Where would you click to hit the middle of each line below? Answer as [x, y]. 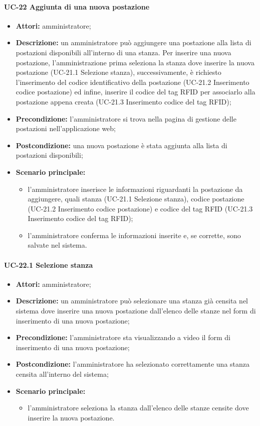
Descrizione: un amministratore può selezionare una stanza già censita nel [132, 301]
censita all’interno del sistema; [62, 374]
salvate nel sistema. [57, 245]
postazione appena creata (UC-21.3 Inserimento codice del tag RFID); [123, 101]
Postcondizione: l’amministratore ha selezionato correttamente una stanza [133, 364]
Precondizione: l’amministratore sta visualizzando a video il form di [123, 337]
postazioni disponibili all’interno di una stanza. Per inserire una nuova [123, 52]
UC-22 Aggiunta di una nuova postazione [77, 6]
